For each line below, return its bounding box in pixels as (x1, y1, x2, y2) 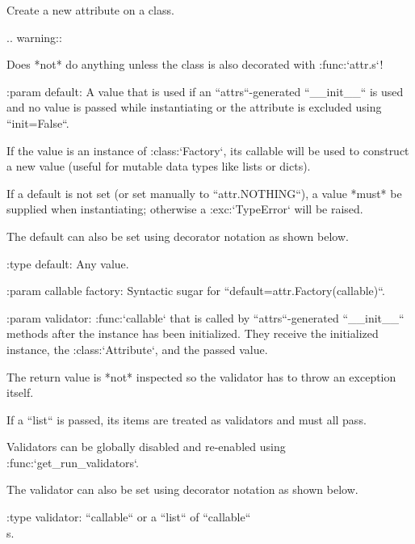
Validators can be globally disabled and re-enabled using (6, 438, 286, 455)
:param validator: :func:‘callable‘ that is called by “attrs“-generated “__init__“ (6, 309, 405, 326)
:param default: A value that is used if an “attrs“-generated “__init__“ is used (6, 82, 404, 99)
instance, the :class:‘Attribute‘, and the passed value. (6, 340, 268, 357)
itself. (6, 384, 34, 401)
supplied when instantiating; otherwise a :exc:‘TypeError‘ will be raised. (6, 200, 363, 217)
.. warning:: (6, 28, 62, 45)
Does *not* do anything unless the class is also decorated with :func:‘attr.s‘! (6, 56, 384, 73)
